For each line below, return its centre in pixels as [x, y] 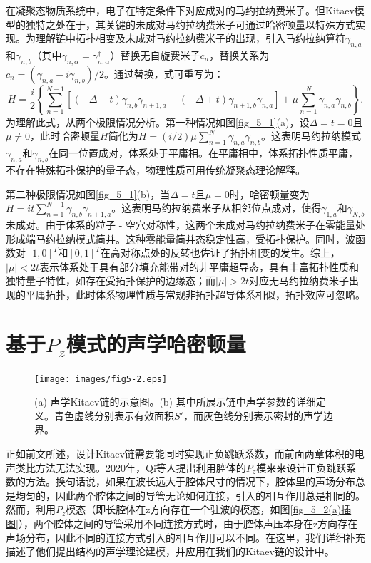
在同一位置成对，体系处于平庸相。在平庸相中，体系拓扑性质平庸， [204, 153]
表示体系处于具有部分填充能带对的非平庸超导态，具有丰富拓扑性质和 [199, 266]
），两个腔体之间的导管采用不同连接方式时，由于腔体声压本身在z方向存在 [188, 523]
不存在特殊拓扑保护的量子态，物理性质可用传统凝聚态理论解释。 [156, 169]
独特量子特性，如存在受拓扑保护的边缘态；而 [111, 280]
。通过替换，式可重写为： [164, 73]
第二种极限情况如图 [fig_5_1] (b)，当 [88, 193]
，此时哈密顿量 [65, 136]
